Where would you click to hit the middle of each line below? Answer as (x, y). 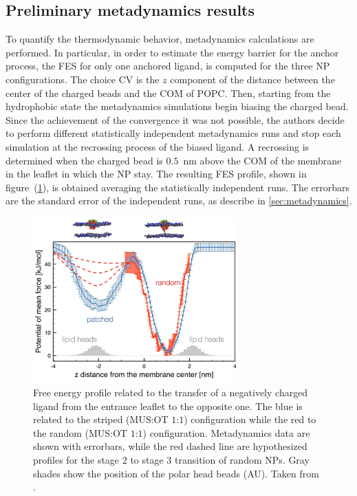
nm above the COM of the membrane (262, 160)
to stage (147, 460)
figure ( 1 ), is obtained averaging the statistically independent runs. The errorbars (178, 187)
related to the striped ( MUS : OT (101, 419)
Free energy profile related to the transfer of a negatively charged (171, 392)
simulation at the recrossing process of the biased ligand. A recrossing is (158, 146)
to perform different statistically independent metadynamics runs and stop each (173, 133)
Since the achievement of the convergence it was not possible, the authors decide (175, 119)
